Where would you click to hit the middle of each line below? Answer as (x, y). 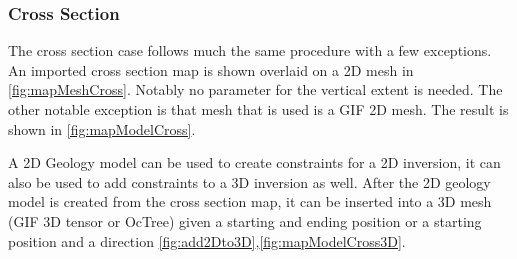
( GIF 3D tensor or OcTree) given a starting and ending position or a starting (245, 220)
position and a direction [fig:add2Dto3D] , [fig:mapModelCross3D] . (207, 240)
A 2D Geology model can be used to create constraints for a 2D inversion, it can (254, 162)
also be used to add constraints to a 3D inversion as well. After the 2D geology (249, 181)
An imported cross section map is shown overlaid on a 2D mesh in (211, 69)
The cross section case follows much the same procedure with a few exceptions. (250, 50)
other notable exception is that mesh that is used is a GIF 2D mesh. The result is (258, 109)
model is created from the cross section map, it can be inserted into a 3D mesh (250, 201)
